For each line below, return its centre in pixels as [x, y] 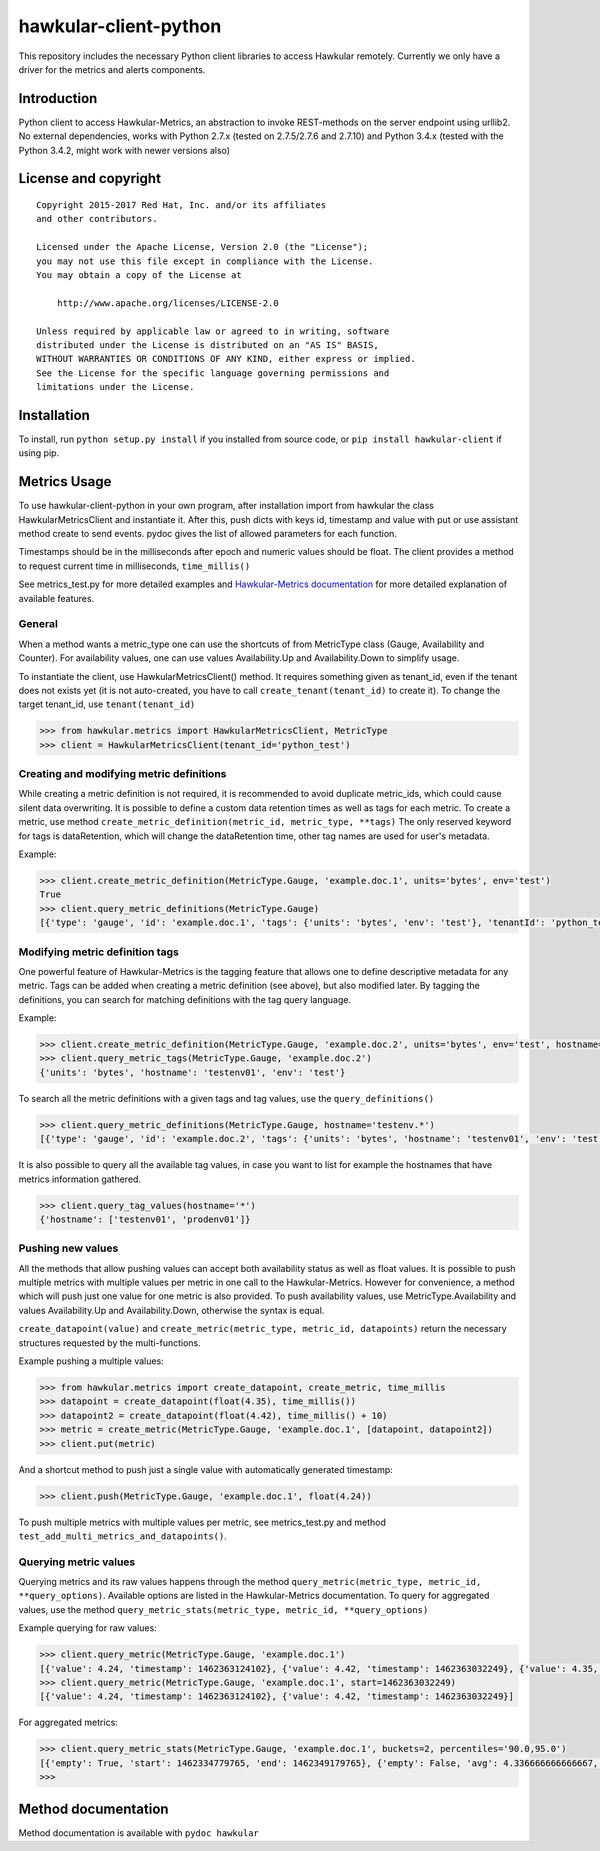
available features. [56, 598]
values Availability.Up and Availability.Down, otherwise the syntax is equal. [171, 1310]
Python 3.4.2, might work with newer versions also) [124, 150]
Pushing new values [68, 1248]
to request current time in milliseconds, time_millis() [134, 566]
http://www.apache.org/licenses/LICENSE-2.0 [167, 303]
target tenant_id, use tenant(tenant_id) [107, 704]
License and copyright [90, 178]
